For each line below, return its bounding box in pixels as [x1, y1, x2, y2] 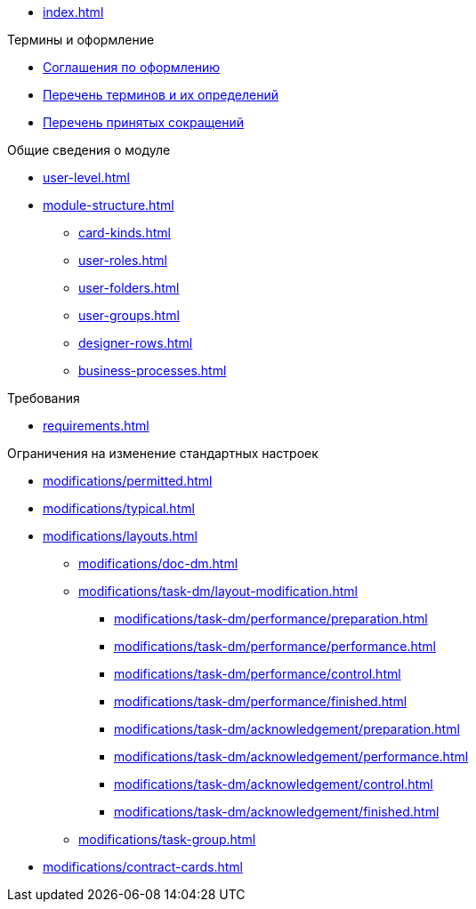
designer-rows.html [78, 335, 193, 350]
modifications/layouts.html [43, 528, 198, 543]
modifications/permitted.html [43, 473, 213, 488]
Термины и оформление [7, 32, 155, 47]
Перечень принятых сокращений [43, 115, 245, 130]
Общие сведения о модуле [7, 142, 171, 157]
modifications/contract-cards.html [43, 859, 243, 874]
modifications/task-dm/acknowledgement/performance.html [114, 749, 469, 764]
